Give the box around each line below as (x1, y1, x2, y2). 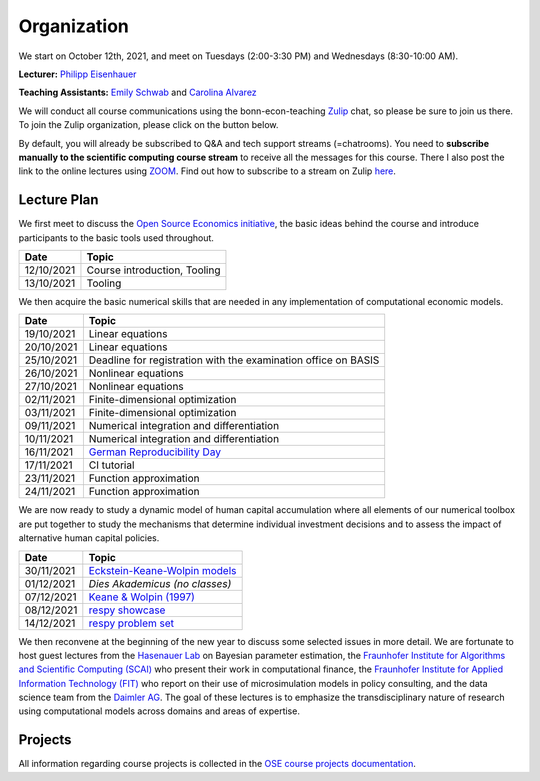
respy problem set (88, 616, 175, 630)
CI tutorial (88, 458, 135, 472)
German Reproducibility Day (88, 445, 222, 459)
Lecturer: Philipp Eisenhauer (18, 68, 137, 80)
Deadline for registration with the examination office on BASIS (88, 353, 380, 367)
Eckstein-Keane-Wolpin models (88, 563, 237, 577)
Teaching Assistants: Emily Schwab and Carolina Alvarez (18, 86, 257, 99)
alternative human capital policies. (18, 532, 160, 544)
